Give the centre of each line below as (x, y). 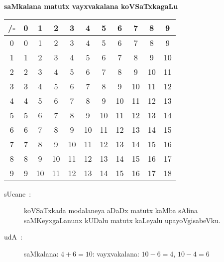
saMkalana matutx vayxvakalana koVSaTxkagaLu (91, 6)
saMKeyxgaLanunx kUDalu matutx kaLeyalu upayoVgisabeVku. (122, 220)
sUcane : (18, 193)
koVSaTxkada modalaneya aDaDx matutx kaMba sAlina (111, 210)
